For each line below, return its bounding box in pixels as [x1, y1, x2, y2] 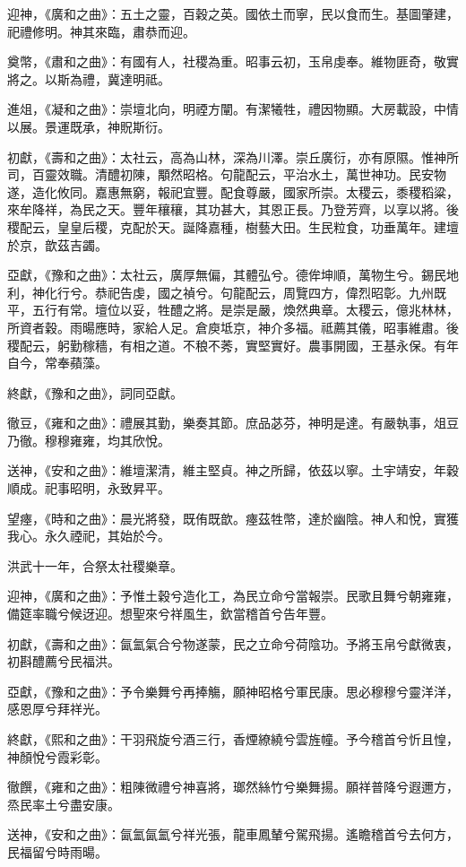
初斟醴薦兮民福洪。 [7, 652, 120, 671]
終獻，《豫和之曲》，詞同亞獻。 [7, 383, 183, 402]
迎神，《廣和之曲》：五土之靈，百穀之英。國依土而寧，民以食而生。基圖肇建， [7, 4, 459, 22]
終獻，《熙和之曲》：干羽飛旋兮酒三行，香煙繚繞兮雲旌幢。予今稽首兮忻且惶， [7, 730, 459, 748]
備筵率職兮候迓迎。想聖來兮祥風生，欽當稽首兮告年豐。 [7, 604, 333, 623]
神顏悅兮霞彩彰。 [7, 747, 108, 766]
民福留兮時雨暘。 [7, 842, 108, 861]
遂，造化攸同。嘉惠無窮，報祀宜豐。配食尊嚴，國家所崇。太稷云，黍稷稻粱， [7, 182, 459, 201]
